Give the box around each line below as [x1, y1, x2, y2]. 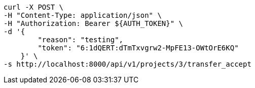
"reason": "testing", [38, 36, 124, 44]
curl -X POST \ [4, 3, 64, 11]
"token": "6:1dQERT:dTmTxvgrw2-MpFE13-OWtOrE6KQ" [38, 44, 239, 52]
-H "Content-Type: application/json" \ [4, 11, 162, 19]
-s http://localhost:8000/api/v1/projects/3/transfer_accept [4, 60, 251, 68]
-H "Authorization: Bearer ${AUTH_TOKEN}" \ [4, 19, 184, 27]
